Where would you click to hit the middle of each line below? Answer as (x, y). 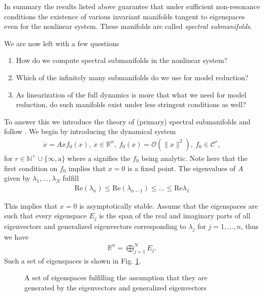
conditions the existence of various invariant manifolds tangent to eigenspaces (125, 16)
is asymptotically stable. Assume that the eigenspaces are (169, 205)
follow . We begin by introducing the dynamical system (90, 131)
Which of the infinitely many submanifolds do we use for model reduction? (132, 77)
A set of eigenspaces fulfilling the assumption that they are (116, 277)
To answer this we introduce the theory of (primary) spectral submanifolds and (127, 121)
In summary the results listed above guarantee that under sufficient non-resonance (132, 6)
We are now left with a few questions (62, 43)
